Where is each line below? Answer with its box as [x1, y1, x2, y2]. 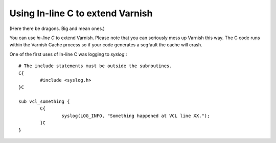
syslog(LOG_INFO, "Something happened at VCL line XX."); [61, 112, 210, 119]
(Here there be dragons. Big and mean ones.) [9, 25, 105, 32]
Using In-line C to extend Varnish [9, 8, 153, 19]
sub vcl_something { [18, 99, 70, 104]
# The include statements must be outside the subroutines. [18, 63, 172, 69]
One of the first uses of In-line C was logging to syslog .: [9, 51, 127, 57]
